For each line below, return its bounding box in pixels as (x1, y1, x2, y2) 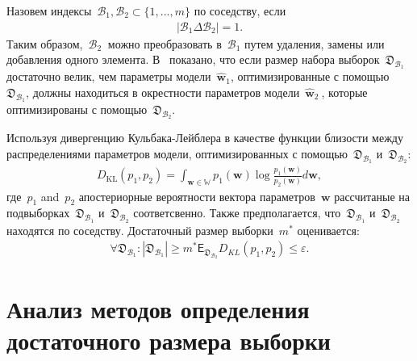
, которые (321, 84, 368, 101)
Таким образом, (6, 35, 83, 52)
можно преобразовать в (107, 35, 222, 52)
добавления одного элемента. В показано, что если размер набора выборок (6, 51, 380, 68)
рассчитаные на (334, 187, 411, 204)
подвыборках (6, 204, 70, 221)
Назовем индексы (6, 2, 92, 19)
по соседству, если (194, 2, 286, 19)
